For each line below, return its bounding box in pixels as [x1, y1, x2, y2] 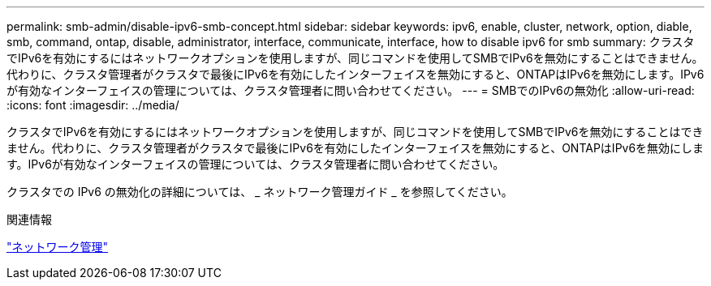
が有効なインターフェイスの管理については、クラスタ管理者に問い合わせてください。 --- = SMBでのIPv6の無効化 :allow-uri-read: [6, 83, 695, 97]
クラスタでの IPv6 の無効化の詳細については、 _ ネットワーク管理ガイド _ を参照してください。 [6, 185, 513, 198]
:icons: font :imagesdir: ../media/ [6, 98, 179, 112]
